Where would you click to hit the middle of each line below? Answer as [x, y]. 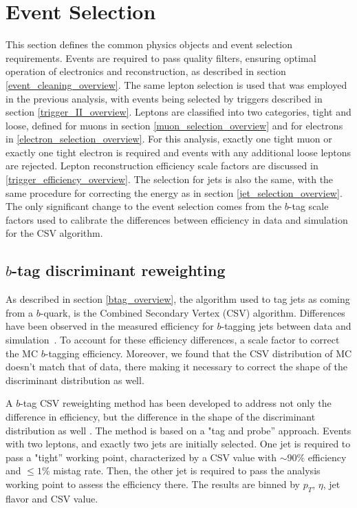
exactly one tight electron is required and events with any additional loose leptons [178, 152]
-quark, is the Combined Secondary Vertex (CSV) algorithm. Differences [193, 312]
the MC [22, 353]
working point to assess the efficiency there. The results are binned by [153, 484]
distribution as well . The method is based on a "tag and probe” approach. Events [178, 430]
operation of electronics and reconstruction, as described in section [146, 71]
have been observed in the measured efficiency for [110, 326]
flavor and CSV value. [52, 498]
